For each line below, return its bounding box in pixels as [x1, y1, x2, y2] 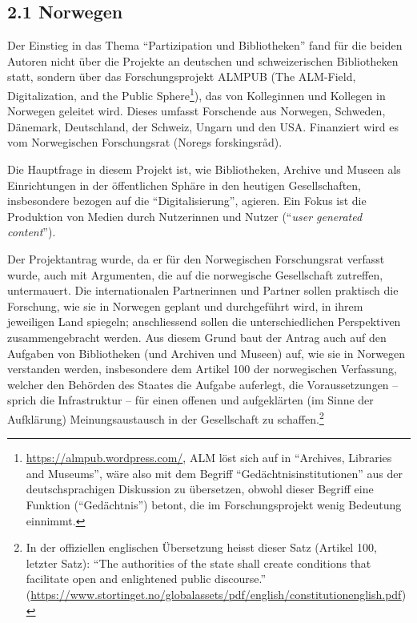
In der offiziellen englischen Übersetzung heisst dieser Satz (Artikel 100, [26, 539, 377, 556]
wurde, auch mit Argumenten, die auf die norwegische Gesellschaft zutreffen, [7, 266, 383, 283]
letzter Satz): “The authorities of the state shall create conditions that [26, 554, 371, 571]
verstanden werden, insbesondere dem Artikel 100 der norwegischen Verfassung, [7, 360, 397, 377]
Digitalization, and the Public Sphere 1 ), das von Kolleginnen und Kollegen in [7, 84, 386, 103]
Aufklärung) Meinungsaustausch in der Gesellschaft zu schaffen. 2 [7, 408, 324, 427]
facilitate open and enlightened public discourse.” [26, 570, 267, 587]
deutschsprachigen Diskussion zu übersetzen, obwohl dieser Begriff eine [26, 480, 374, 497]
